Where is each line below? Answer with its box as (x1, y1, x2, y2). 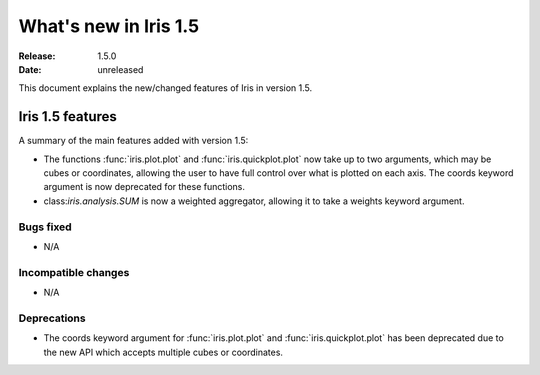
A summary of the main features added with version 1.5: (18, 135, 249, 147)
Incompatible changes (18, 265, 130, 279)
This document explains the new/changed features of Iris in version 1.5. (18, 82, 313, 94)
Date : (18, 63, 42, 75)
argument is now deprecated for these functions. (43, 181, 245, 193)
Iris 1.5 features (18, 108, 117, 125)
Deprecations (18, 311, 86, 325)
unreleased (97, 63, 144, 75)
